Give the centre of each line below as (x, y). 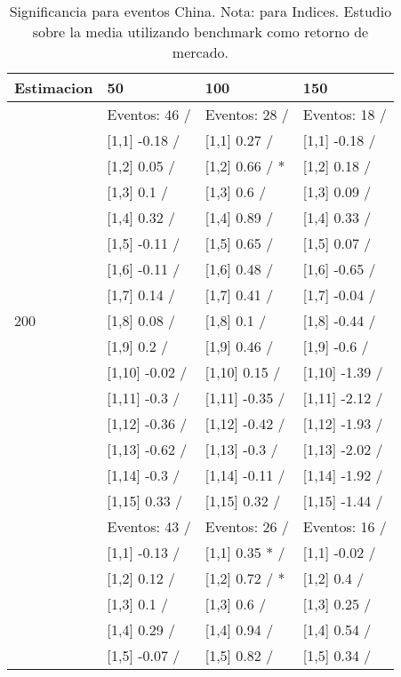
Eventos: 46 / (149, 114)
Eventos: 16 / (345, 526)
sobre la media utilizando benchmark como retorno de (200, 32)
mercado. (200, 52)
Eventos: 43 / (149, 526)
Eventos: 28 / (247, 114)
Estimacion (54, 88)
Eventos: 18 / (345, 114)
